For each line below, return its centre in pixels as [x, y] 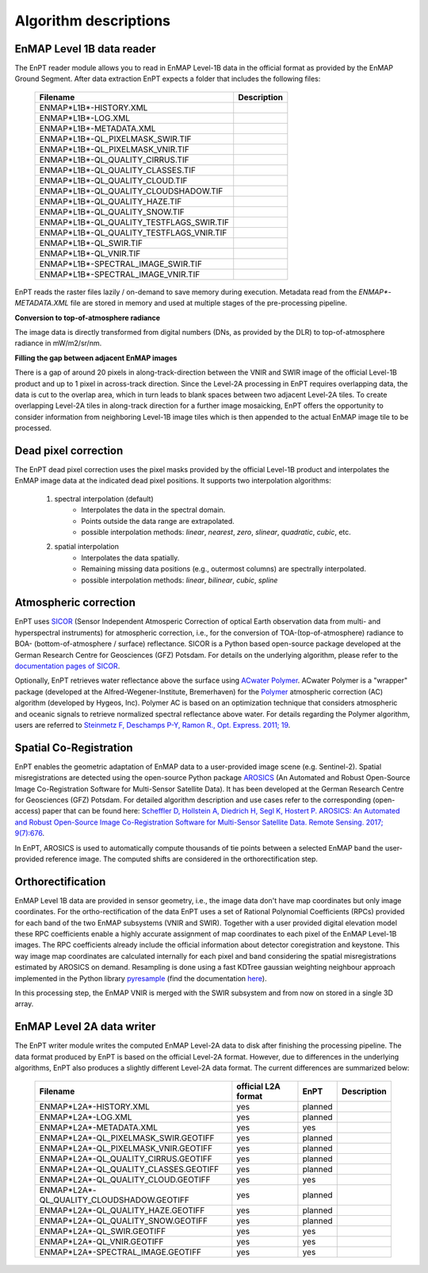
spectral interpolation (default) [104, 498]
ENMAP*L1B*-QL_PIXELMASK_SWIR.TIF [115, 139]
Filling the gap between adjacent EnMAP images [96, 358]
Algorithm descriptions [92, 21]
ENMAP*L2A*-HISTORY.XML [95, 1106]
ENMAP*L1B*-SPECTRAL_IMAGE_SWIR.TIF [120, 263]
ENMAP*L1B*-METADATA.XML [97, 129]
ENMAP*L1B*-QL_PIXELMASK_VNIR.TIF [114, 149]
